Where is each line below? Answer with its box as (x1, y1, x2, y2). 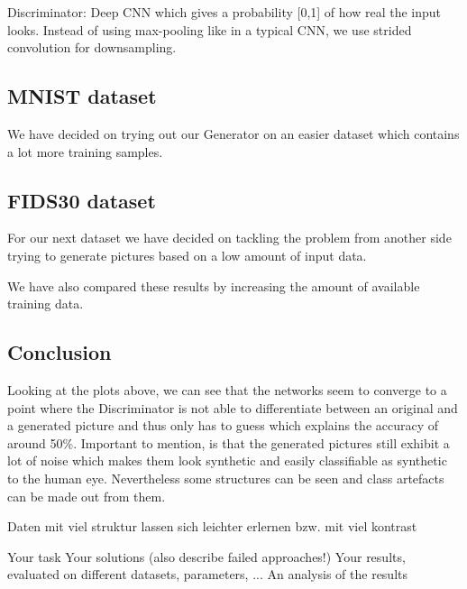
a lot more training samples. (7, 142, 163, 161)
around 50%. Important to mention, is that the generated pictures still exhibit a (7, 433, 450, 452)
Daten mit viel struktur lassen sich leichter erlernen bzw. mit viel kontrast (7, 517, 417, 536)
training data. (7, 294, 84, 313)
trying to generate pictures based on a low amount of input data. (7, 245, 367, 264)
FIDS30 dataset (7, 186, 156, 214)
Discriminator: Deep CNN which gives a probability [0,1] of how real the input (7, 3, 441, 21)
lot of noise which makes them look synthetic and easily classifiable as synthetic (7, 451, 447, 470)
